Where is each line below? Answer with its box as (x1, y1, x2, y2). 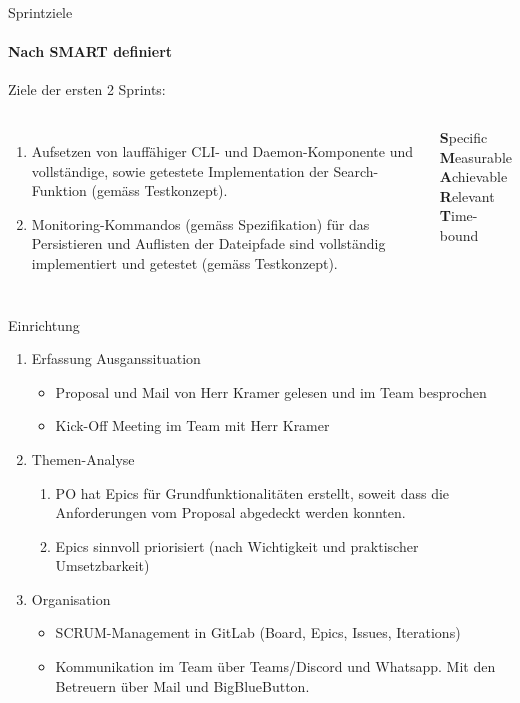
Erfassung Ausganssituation (31, 348, 201, 369)
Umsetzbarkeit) (55, 555, 150, 576)
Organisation (31, 588, 111, 609)
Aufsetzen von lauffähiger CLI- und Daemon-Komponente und (31, 140, 414, 161)
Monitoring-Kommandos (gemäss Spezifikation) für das (31, 213, 370, 234)
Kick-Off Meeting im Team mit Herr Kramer (55, 415, 330, 436)
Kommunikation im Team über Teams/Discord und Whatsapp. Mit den (55, 656, 496, 677)
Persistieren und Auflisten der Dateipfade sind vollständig (31, 233, 386, 254)
